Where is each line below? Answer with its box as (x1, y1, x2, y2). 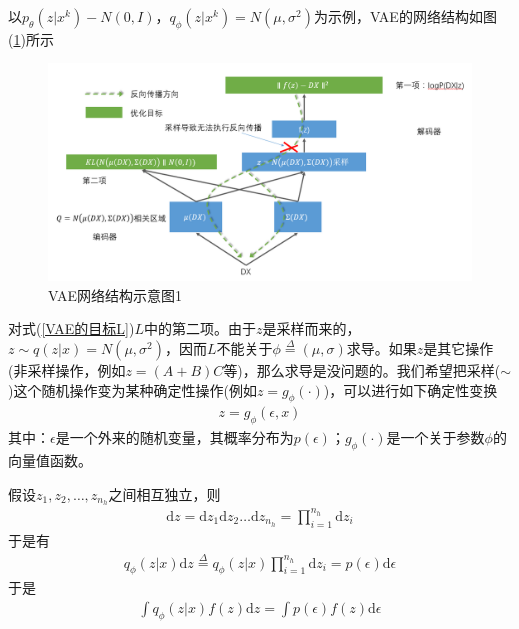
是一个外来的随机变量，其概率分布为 (55, 427, 294, 448)
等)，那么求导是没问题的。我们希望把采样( (223, 359, 501, 380)
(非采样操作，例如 (8, 359, 126, 380)
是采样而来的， (262, 318, 361, 339)
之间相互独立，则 (108, 483, 221, 504)
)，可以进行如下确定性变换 (323, 379, 498, 400)
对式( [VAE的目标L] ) (8, 318, 135, 339)
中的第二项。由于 (143, 318, 256, 339)
